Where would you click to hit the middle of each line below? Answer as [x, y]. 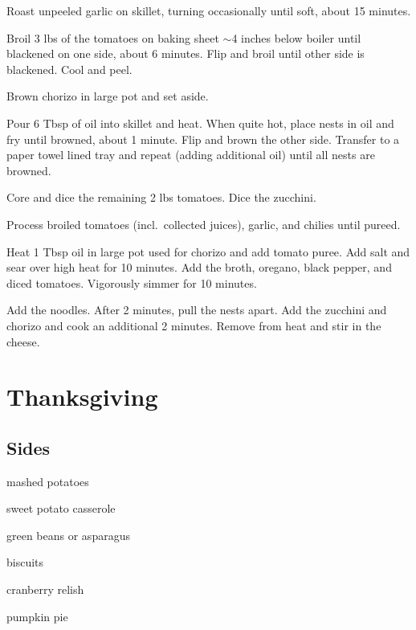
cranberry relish [45, 589]
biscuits [25, 562]
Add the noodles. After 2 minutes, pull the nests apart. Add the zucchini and [197, 310]
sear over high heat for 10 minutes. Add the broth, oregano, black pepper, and [199, 267]
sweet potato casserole [61, 508]
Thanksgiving [82, 397]
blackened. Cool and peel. [69, 69]
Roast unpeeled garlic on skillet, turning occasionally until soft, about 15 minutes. [209, 10]
